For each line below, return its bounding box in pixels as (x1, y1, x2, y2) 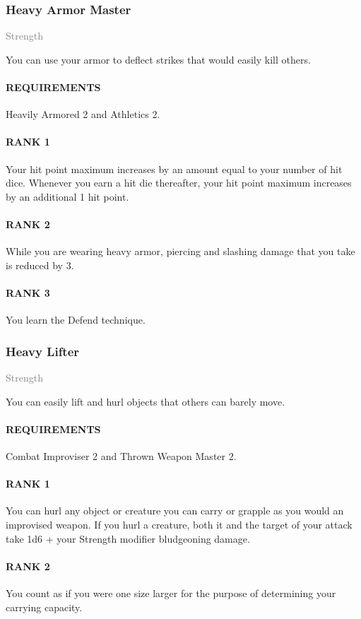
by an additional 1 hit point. (6, 189, 129, 204)
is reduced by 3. (6, 257, 74, 272)
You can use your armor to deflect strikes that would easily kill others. (6, 52, 311, 66)
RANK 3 (6, 285, 50, 300)
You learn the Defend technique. (6, 312, 146, 327)
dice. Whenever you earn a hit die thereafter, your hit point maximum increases (6, 175, 352, 190)
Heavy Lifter (6, 342, 80, 360)
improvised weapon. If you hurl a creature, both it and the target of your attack (6, 517, 353, 531)
